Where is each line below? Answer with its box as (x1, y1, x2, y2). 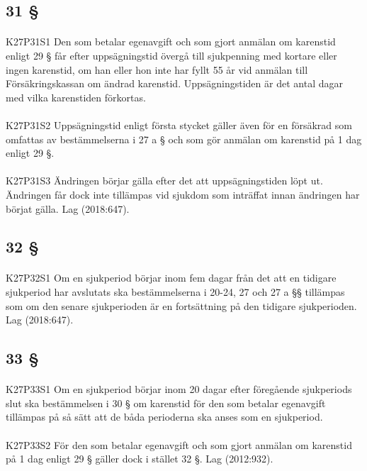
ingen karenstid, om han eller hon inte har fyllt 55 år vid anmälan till (6, 62, 308, 77)
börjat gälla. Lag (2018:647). (6, 201, 130, 216)
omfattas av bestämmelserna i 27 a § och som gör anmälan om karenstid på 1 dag (6, 131, 362, 146)
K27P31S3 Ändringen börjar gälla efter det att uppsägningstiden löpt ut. (6, 173, 323, 188)
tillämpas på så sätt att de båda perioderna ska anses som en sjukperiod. (6, 409, 323, 424)
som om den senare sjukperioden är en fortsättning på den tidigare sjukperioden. (6, 298, 357, 313)
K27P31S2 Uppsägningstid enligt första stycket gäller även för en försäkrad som (6, 117, 352, 132)
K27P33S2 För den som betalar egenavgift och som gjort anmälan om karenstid (6, 437, 352, 452)
